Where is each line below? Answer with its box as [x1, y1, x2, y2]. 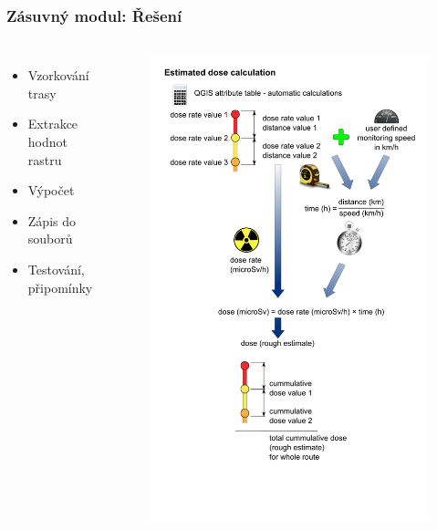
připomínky [27, 277, 93, 296]
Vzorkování [27, 66, 89, 85]
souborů [27, 229, 73, 248]
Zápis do [27, 211, 76, 230]
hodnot [27, 132, 68, 151]
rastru [27, 150, 62, 169]
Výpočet [27, 181, 75, 200]
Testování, [27, 259, 85, 278]
